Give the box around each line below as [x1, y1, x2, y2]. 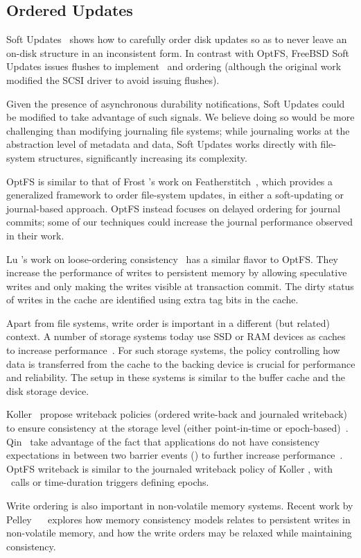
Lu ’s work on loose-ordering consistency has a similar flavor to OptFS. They [6, 251, 338, 266]
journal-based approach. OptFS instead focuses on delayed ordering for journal [6, 201, 341, 215]
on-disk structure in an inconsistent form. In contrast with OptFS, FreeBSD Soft [6, 45, 349, 60]
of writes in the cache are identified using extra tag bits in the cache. [6, 292, 299, 307]
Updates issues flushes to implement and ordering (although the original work [6, 59, 342, 74]
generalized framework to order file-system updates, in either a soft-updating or [6, 187, 344, 202]
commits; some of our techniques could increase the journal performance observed [6, 214, 353, 229]
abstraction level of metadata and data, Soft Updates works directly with [6, 137, 317, 151]
